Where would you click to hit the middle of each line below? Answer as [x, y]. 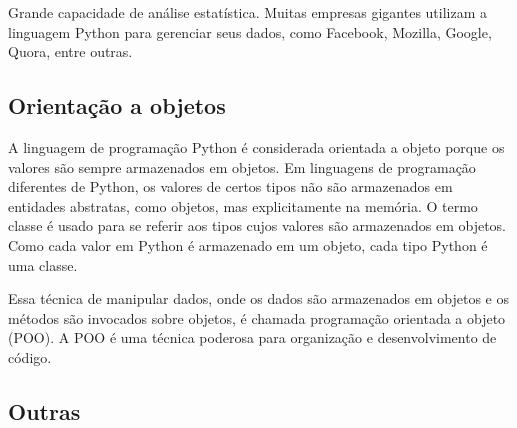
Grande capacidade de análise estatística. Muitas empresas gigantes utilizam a [248, 12]
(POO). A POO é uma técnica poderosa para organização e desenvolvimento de [252, 337]
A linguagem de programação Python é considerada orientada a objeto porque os [256, 146]
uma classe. [43, 264]
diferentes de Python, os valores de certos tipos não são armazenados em [230, 186]
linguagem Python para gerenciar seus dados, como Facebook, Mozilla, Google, [250, 31]
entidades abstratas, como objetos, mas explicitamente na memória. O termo [243, 205]
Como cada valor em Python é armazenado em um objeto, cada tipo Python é [248, 244]
